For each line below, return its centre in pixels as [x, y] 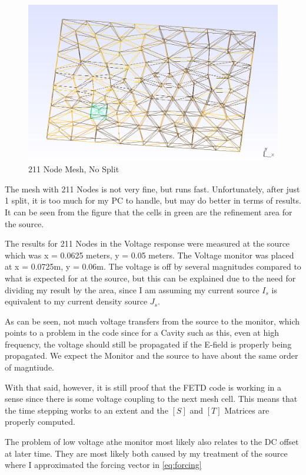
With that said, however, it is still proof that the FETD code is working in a [143, 387]
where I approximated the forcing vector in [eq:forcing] [103, 465]
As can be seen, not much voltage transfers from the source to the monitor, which [152, 321]
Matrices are [247, 410]
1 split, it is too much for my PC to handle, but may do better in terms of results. [153, 200]
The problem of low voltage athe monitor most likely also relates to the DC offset [152, 442]
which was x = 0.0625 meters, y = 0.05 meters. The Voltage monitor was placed [149, 255]
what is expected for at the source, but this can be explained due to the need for [150, 278]
